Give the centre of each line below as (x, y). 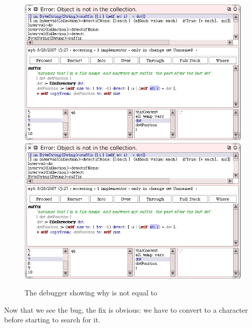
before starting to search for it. (52, 320)
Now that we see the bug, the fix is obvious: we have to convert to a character (126, 309)
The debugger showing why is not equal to (91, 293)
